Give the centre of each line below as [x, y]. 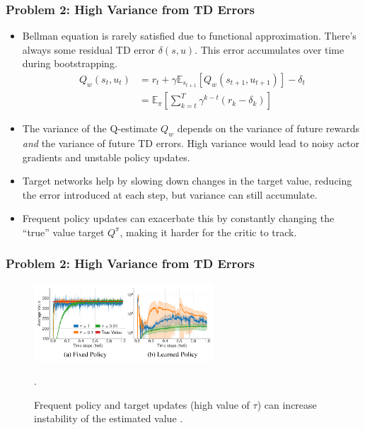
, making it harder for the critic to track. [208, 232]
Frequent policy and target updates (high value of [142, 404]
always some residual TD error [89, 49]
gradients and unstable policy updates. [106, 157]
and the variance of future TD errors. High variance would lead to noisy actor [191, 143]
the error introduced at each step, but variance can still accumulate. [170, 194]
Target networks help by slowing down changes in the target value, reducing [187, 181]
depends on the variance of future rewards [268, 128]
